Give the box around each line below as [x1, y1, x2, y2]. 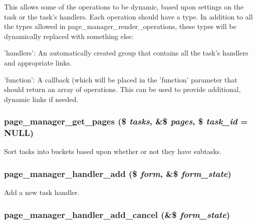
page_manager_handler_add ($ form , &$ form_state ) [4, 167, 231, 179]
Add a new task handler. [4, 187, 80, 197]
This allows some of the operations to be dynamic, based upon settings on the [4, 1, 244, 11]
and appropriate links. [4, 57, 72, 67]
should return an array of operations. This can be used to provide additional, [4, 84, 241, 94]
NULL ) [4, 126, 34, 139]
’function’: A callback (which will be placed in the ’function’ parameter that [4, 74, 237, 84]
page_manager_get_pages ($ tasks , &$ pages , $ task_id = [4, 115, 248, 127]
